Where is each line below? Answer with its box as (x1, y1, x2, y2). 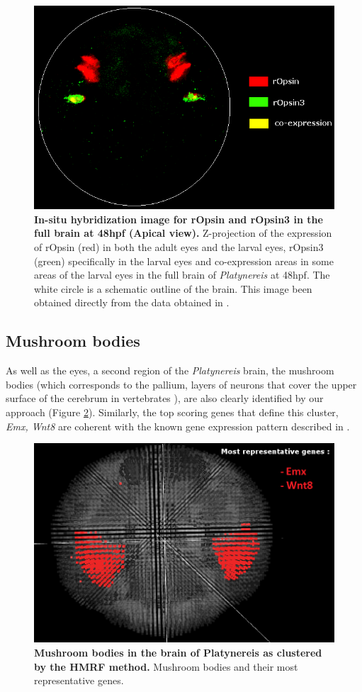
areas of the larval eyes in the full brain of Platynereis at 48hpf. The (34, 267, 330, 282)
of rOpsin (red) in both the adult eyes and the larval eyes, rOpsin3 (34, 240, 324, 255)
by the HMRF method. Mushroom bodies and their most (34, 659, 298, 674)
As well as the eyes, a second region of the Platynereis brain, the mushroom (6, 363, 334, 378)
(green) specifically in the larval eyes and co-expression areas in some (34, 253, 334, 268)
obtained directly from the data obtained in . (34, 295, 230, 310)
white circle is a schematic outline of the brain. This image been (34, 281, 312, 296)
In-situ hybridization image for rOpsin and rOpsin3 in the (34, 211, 323, 226)
